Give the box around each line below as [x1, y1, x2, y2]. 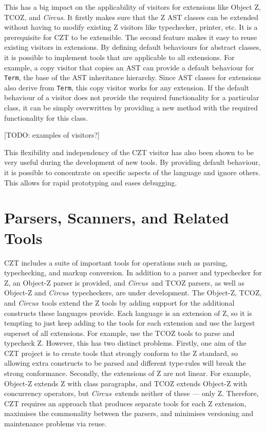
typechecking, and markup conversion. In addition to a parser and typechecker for [4, 267, 262, 278]
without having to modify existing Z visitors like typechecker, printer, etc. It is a [4, 22, 258, 32]
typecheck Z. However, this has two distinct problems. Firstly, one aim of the [4, 337, 246, 348]
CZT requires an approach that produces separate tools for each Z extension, [4, 398, 246, 408]
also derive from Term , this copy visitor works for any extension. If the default [4, 82, 249, 92]
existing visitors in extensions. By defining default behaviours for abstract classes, [4, 42, 261, 52]
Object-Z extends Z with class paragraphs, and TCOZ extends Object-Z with [4, 378, 248, 388]
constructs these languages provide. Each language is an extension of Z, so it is [4, 307, 252, 318]
